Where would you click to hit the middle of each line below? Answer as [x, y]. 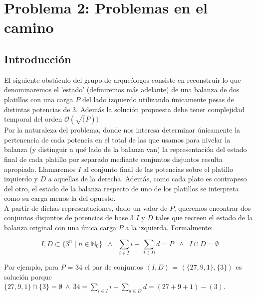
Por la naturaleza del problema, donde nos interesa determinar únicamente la [122, 130]
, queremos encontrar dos [212, 208]
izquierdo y [21, 179]
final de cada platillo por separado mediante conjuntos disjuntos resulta [113, 159]
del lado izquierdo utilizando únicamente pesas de [158, 99]
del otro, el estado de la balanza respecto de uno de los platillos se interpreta [122, 188]
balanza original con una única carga [60, 227]
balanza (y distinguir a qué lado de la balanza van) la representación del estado [126, 149]
